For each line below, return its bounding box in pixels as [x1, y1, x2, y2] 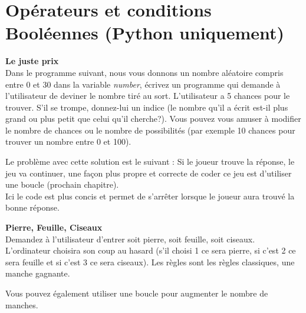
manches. [5, 298, 38, 311]
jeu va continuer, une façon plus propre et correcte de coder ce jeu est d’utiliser [5, 167, 292, 179]
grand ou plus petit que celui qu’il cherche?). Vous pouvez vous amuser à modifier [5, 112, 301, 125]
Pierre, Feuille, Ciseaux [5, 221, 103, 234]
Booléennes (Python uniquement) [5, 21, 285, 45]
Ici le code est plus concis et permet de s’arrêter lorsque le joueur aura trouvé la [5, 189, 295, 202]
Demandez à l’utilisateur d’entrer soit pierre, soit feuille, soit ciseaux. [5, 232, 255, 245]
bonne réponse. [5, 201, 60, 214]
